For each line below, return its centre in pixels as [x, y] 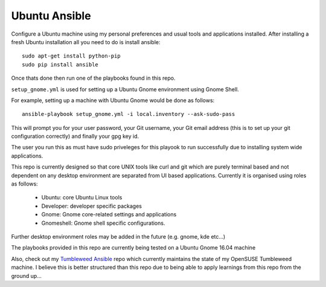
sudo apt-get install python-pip [71, 56]
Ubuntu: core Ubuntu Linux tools [82, 198]
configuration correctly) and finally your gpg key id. [75, 137]
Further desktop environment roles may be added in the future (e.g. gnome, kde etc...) [118, 236]
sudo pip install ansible [60, 64]
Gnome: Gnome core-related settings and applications [109, 214]
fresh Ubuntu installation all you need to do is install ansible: [86, 42]
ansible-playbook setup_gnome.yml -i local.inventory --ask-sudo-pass [129, 114]
